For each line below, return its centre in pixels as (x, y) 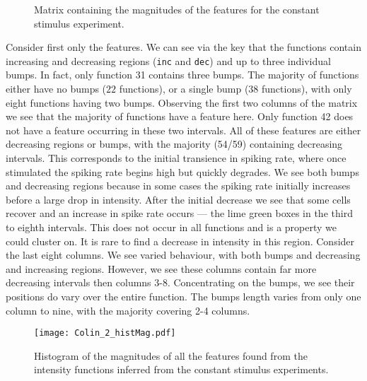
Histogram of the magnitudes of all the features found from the (171, 355)
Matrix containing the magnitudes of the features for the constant (177, 9)
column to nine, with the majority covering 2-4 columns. (128, 310)
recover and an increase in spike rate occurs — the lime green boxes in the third (179, 213)
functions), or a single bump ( (184, 89)
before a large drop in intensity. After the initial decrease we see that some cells (178, 199)
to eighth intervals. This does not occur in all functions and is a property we (171, 227)
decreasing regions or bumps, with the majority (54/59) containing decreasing (174, 144)
